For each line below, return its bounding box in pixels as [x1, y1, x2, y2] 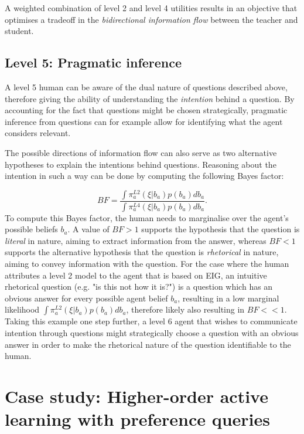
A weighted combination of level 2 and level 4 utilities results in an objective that [5, 2, 298, 13]
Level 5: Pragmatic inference [5, 53, 182, 72]
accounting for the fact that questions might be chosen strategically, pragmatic [5, 104, 288, 116]
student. [5, 25, 34, 37]
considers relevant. [5, 127, 71, 139]
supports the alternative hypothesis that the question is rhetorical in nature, [5, 246, 279, 258]
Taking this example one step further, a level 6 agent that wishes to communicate [5, 315, 298, 327]
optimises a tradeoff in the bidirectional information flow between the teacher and [5, 13, 298, 25]
